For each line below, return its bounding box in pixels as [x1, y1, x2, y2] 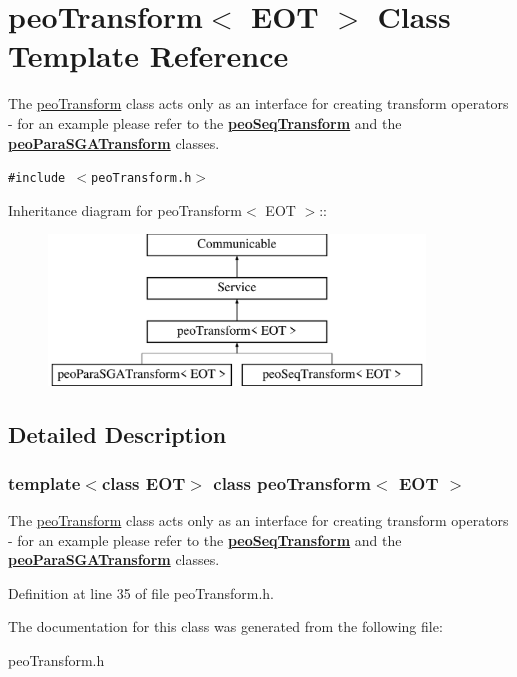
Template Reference [8, 35, 289, 76]
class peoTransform [213, 470, 372, 495]
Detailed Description [8, 418, 227, 449]
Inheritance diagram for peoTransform [8, 199, 243, 220]
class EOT [101, 470, 186, 495]
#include [8, 171, 66, 186]
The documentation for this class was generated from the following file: [8, 616, 443, 637]
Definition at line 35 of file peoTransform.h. [8, 582, 274, 603]
